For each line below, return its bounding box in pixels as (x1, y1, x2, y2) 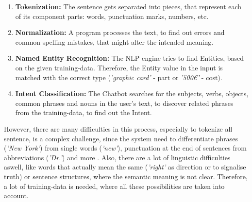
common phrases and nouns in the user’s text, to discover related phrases (15, 98, 234, 108)
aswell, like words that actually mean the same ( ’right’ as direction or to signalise (4, 162, 246, 172)
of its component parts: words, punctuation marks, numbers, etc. (15, 11, 209, 21)
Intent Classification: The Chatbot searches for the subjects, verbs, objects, (15, 88, 249, 99)
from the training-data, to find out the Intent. (15, 107, 152, 118)
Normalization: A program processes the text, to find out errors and (15, 27, 225, 37)
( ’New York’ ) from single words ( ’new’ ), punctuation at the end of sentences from (4, 143, 247, 153)
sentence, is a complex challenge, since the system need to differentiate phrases (4, 133, 238, 143)
